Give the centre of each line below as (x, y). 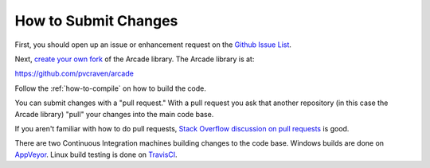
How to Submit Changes (96, 21)
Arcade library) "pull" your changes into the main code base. (114, 114)
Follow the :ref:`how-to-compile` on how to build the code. (111, 88)
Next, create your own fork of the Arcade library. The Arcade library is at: (135, 59)
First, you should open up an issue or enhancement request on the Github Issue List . (153, 45)
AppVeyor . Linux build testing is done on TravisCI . (96, 154)
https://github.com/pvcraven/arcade (74, 74)
